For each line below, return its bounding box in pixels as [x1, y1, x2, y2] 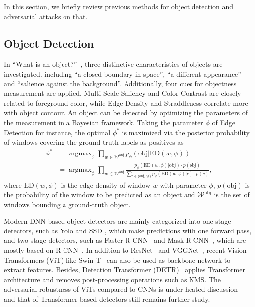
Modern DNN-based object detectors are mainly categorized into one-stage [4, 216, 231, 226]
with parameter [160, 179, 207, 190]
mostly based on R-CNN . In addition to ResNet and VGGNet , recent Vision [4, 245, 247, 255]
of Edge [212, 117, 236, 127]
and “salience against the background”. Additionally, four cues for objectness [4, 78, 237, 88]
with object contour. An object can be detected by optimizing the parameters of [4, 107, 248, 118]
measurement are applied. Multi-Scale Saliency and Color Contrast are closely [4, 88, 241, 98]
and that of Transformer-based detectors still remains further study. [4, 294, 210, 304]
